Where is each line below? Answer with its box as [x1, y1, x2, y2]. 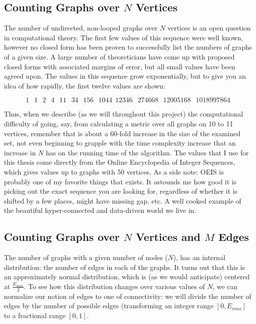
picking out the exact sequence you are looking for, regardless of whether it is [4, 186, 238, 196]
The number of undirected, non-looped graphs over [4, 23, 158, 33]
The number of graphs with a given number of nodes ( [4, 252, 168, 263]
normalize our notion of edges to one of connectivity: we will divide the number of [4, 291, 252, 301]
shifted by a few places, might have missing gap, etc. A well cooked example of [4, 195, 242, 206]
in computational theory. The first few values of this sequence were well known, [4, 32, 243, 42]
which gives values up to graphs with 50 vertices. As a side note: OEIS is [4, 166, 224, 177]
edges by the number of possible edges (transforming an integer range [4, 300, 214, 311]
